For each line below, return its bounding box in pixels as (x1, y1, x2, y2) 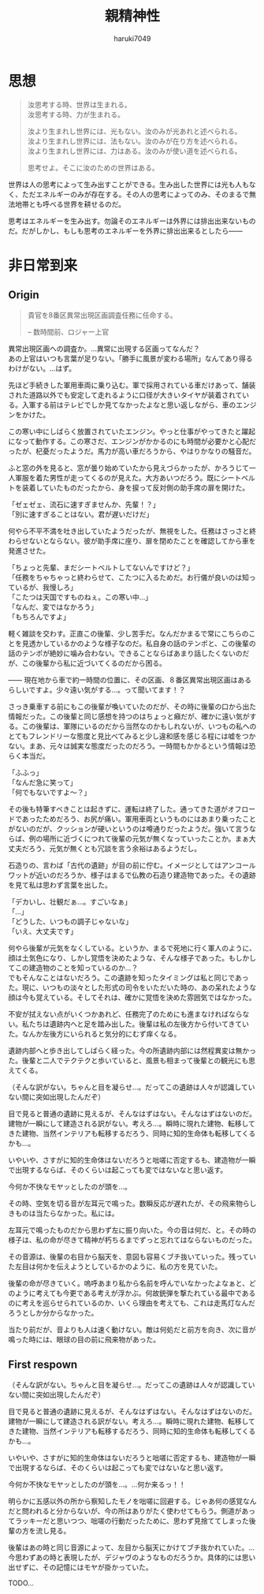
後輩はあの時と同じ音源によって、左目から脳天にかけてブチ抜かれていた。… (8, 1543, 255, 1552)
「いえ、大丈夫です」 (8, 926, 77, 935)
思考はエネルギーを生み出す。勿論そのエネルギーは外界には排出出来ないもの (8, 216, 256, 226)
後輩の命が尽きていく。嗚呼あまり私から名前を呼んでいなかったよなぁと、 (8, 1279, 250, 1288)
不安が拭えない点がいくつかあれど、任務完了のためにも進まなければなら (8, 1009, 243, 1018)
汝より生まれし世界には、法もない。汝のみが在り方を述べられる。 (27, 136, 242, 146)
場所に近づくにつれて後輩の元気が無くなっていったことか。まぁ (42, 834, 250, 843)
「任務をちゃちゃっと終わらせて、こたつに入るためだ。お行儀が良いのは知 (8, 573, 250, 582)
